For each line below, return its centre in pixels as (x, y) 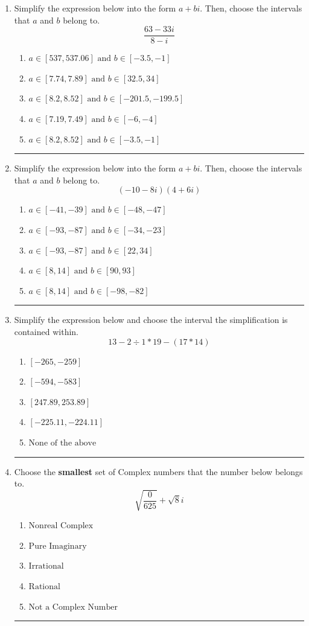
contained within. (46, 331)
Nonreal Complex (61, 526)
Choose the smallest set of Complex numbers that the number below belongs (158, 471)
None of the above (62, 443)
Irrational (46, 567)
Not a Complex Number (73, 607)
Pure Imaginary (58, 546)
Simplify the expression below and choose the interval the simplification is (151, 320)
